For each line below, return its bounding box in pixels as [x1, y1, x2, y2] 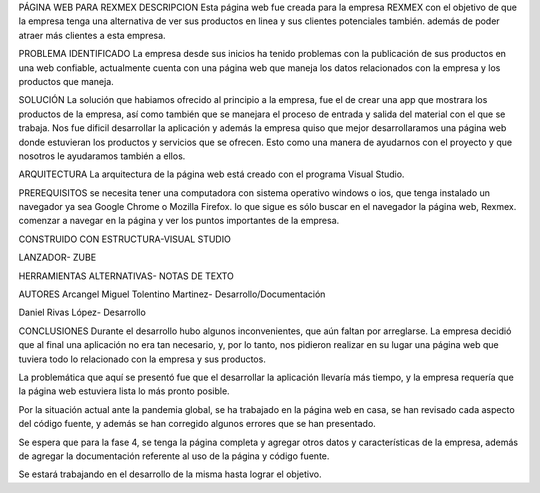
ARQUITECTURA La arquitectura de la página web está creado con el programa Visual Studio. [18, 168, 405, 180]
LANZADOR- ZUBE [18, 251, 97, 264]
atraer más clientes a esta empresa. [18, 29, 166, 41]
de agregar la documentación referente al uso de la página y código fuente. [18, 450, 330, 462]
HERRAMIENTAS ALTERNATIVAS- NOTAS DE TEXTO [18, 270, 235, 282]
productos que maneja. [18, 75, 114, 87]
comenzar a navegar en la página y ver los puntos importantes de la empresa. [18, 215, 340, 227]
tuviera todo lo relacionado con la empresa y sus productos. [18, 353, 267, 365]
